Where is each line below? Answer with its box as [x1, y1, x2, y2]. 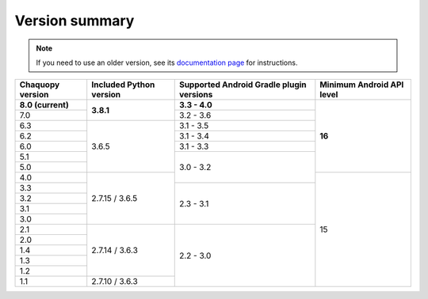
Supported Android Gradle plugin [178, 79, 307, 90]
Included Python [91, 79, 155, 90]
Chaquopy [19, 79, 60, 90]
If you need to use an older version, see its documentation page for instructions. [36, 58, 298, 67]
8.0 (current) [19, 100, 69, 111]
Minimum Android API [319, 79, 404, 90]
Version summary [14, 12, 135, 29]
